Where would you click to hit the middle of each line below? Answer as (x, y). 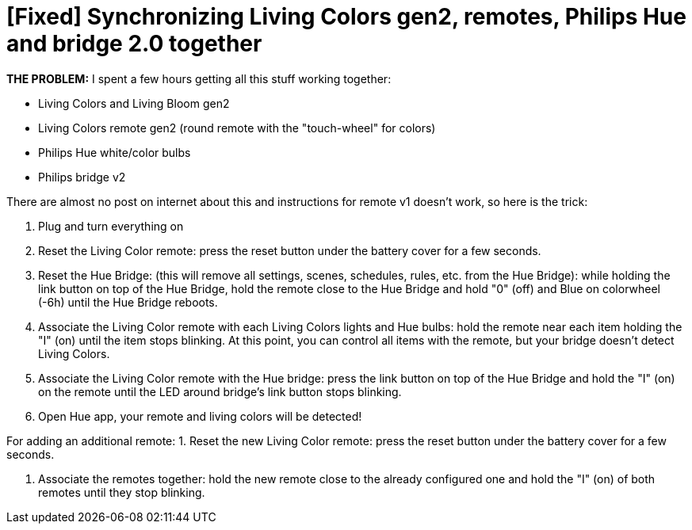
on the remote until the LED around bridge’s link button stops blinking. (220, 391)
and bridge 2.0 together (134, 44)
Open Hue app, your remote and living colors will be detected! (200, 416)
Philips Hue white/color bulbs (115, 152)
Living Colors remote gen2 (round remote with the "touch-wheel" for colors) (237, 128)
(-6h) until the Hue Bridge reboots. (128, 302)
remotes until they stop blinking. (122, 492)
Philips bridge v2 (82, 177)
